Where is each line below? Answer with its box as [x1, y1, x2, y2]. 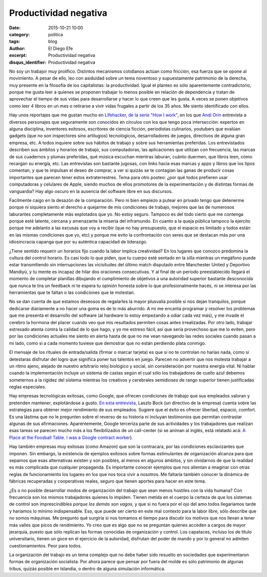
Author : [9, 45, 26, 51]
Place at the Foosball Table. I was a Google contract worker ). [9, 434, 133, 440]
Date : [9, 25, 21, 31]
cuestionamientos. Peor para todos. [9, 542, 82, 549]
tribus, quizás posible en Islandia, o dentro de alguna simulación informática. [9, 566, 166, 572]
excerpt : [9, 52, 27, 58]
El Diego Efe [48, 45, 73, 51]
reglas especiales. [9, 384, 46, 390]
